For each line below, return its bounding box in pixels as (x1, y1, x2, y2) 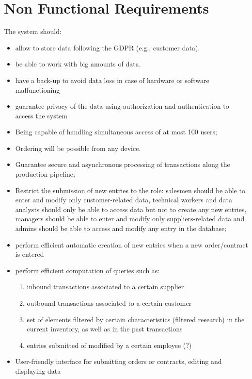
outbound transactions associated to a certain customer (27, 298, 192, 308)
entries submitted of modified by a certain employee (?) (27, 340, 192, 350)
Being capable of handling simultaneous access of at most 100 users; (15, 127, 217, 137)
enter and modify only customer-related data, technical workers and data (15, 195, 232, 205)
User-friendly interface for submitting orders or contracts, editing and (15, 356, 222, 366)
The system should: (4, 26, 62, 36)
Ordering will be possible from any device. (15, 143, 141, 153)
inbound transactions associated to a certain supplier (27, 281, 184, 292)
